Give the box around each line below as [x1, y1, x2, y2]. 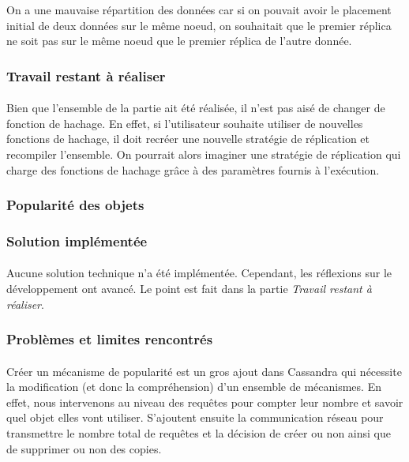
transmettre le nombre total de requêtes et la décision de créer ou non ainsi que [6, 425, 391, 441]
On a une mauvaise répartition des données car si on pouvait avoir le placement [6, 2, 392, 17]
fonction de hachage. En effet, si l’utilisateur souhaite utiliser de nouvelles [6, 115, 363, 131]
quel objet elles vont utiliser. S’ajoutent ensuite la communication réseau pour [6, 409, 384, 426]
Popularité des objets [6, 195, 144, 215]
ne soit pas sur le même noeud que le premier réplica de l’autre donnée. [6, 32, 352, 49]
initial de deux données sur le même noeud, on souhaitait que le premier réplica [6, 17, 392, 33]
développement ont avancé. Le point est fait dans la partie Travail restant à [6, 280, 372, 297]
